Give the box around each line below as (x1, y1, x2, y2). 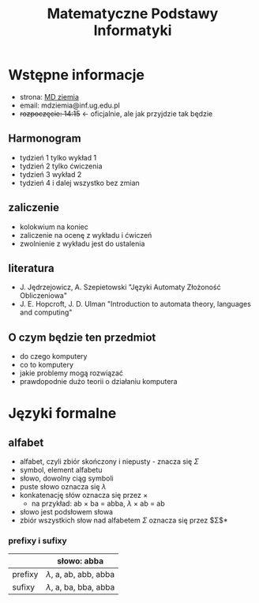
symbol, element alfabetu (19, 465, 103, 475)
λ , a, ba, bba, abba (46, 582, 115, 593)
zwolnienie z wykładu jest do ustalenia (19, 239, 145, 248)
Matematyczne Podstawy (47, 5, 219, 23)
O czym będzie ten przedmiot (8, 330, 156, 344)
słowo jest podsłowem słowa (19, 507, 113, 517)
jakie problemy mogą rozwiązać (19, 368, 124, 378)
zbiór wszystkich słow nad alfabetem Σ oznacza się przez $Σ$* (19, 515, 228, 526)
